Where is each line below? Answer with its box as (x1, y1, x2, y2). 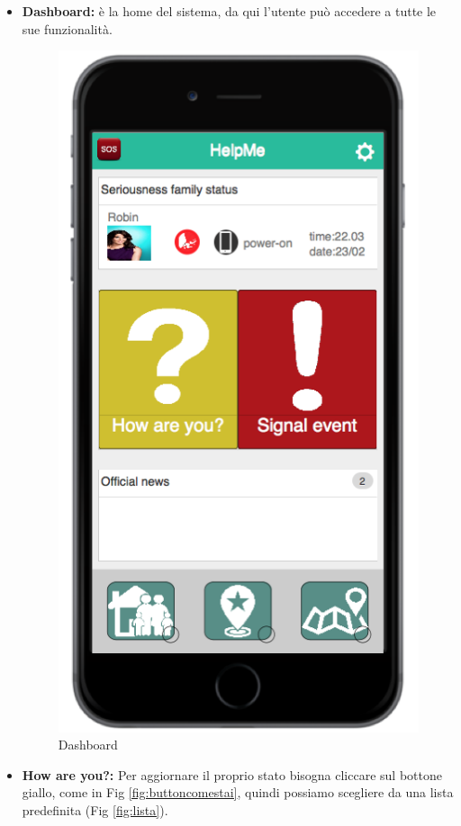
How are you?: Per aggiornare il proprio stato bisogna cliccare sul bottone (22, 765, 442, 784)
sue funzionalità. (22, 19, 113, 38)
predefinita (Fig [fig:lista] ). (22, 800, 168, 819)
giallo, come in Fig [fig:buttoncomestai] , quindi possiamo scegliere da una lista (22, 783, 454, 802)
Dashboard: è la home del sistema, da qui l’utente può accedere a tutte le (22, 2, 437, 20)
